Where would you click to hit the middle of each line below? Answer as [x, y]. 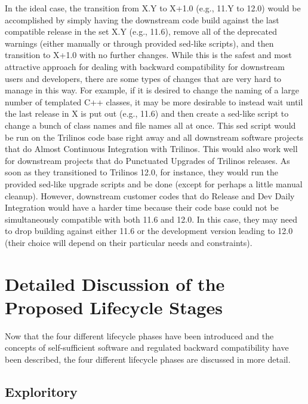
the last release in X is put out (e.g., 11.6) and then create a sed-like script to [147, 113]
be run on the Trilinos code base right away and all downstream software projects [154, 137]
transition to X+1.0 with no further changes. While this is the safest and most [148, 55]
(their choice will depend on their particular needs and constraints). [129, 242]
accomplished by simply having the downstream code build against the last [142, 19]
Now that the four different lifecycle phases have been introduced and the [139, 335]
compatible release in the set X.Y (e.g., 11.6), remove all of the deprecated [141, 31]
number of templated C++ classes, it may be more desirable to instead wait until [154, 101]
